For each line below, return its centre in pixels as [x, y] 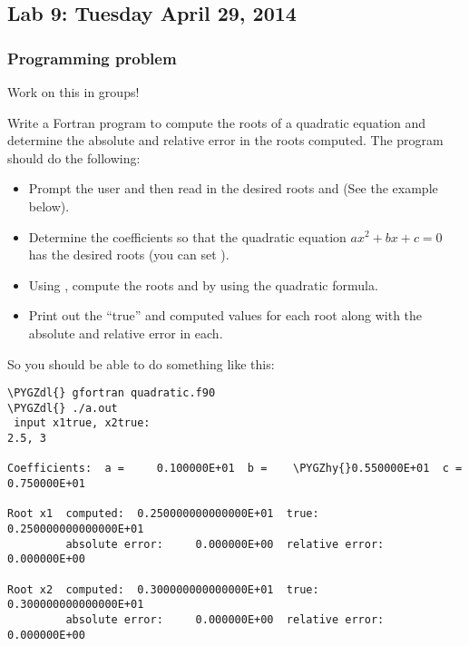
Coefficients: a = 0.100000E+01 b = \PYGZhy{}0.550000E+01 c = [235, 469]
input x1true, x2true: [82, 423]
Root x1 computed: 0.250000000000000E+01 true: [163, 514]
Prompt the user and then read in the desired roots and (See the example [233, 188]
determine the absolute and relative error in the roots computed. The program [225, 140]
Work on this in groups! [73, 92]
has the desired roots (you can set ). [129, 254]
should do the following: [74, 157]
